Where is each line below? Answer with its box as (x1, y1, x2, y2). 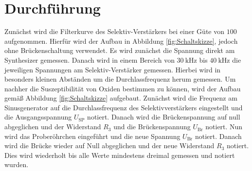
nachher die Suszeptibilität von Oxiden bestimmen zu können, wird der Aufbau (4, 83, 241, 93)
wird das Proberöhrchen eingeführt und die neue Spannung (4, 131, 180, 141)
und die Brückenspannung (113, 121, 191, 132)
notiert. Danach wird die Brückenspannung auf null (87, 112, 240, 122)
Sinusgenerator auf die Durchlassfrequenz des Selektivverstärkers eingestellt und (4, 102, 243, 112)
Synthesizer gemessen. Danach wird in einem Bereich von (4, 54, 175, 65)
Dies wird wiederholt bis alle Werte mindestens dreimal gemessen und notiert (4, 150, 235, 160)
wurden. (4, 159, 29, 170)
